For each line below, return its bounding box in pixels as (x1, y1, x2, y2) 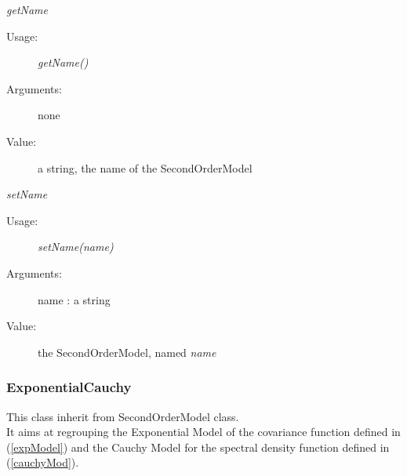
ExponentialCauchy (6, 377, 132, 397)
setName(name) (38, 238, 114, 255)
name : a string (38, 291, 111, 307)
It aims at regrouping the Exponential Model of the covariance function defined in (6, 423, 401, 440)
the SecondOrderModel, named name (38, 343, 216, 360)
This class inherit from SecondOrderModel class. (6, 408, 239, 424)
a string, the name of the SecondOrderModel (38, 159, 253, 176)
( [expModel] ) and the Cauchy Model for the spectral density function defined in (6, 438, 390, 455)
